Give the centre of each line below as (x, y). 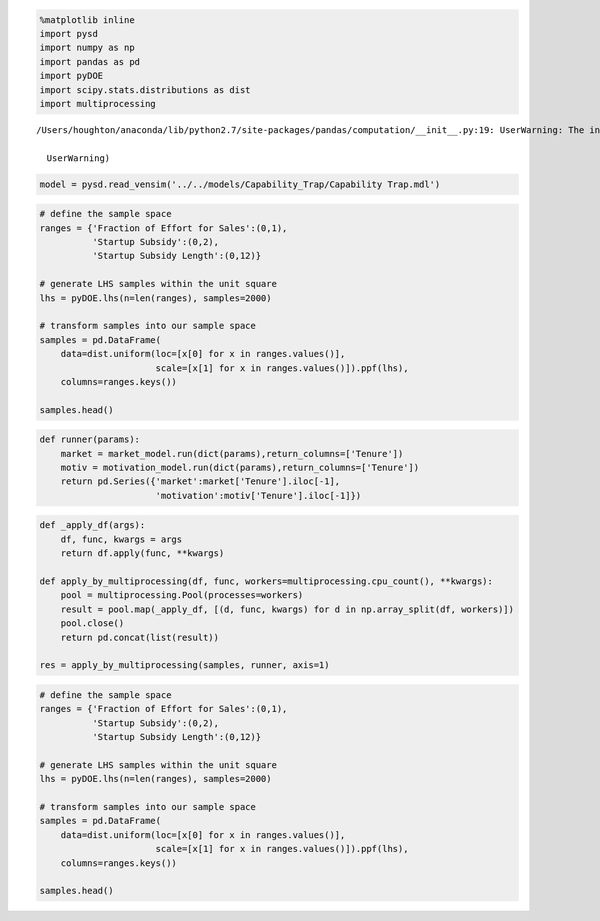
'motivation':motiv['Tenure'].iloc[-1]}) (258, 495)
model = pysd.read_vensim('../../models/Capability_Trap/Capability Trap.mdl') (240, 184)
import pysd (69, 33)
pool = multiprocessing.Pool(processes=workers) (182, 595)
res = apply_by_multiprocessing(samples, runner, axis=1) (184, 665)
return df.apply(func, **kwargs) (142, 553)
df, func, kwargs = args (121, 539)
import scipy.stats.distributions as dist (145, 89)
